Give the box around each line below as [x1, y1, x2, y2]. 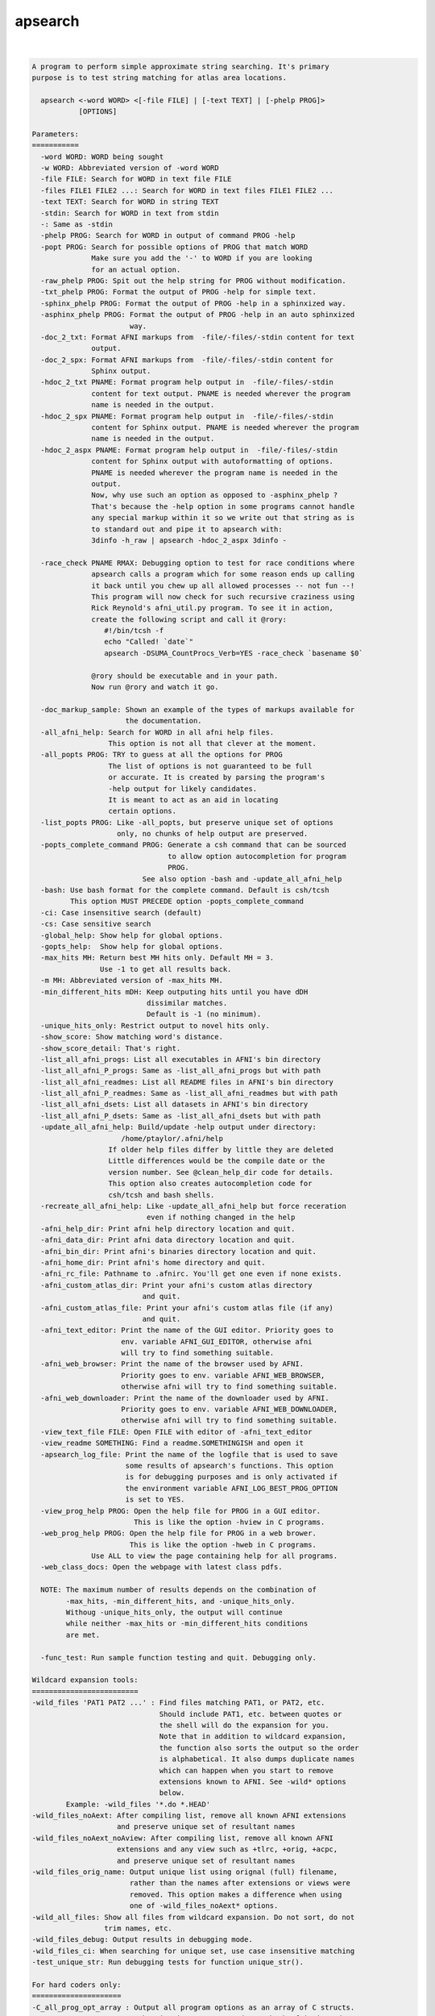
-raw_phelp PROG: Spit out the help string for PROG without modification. [40, 276, 346, 285]
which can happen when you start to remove [159, 1766, 334, 1775]
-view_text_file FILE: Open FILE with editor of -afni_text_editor [40, 1427, 313, 1436]
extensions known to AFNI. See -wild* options [159, 1776, 346, 1786]
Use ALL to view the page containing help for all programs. [91, 1552, 338, 1560]
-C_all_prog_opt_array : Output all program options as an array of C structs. [31, 2002, 355, 2012]
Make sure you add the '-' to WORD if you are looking [91, 254, 313, 263]
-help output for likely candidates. [108, 784, 258, 793]
